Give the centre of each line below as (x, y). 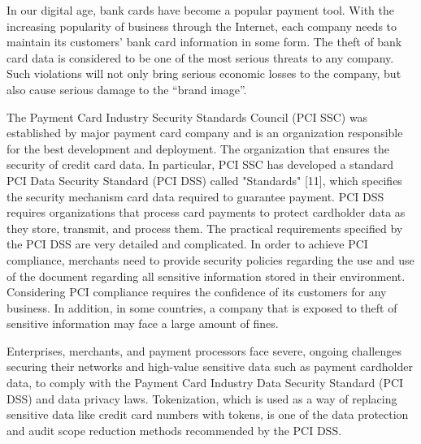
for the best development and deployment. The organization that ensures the (198, 148)
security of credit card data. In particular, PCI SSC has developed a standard (200, 164)
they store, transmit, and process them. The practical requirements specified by (205, 228)
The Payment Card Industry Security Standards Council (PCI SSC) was (187, 116)
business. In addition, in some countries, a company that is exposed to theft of (202, 307)
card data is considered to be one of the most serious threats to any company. (200, 57)
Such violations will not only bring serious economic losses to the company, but (204, 73)
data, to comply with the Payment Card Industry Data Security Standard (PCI (205, 383)
